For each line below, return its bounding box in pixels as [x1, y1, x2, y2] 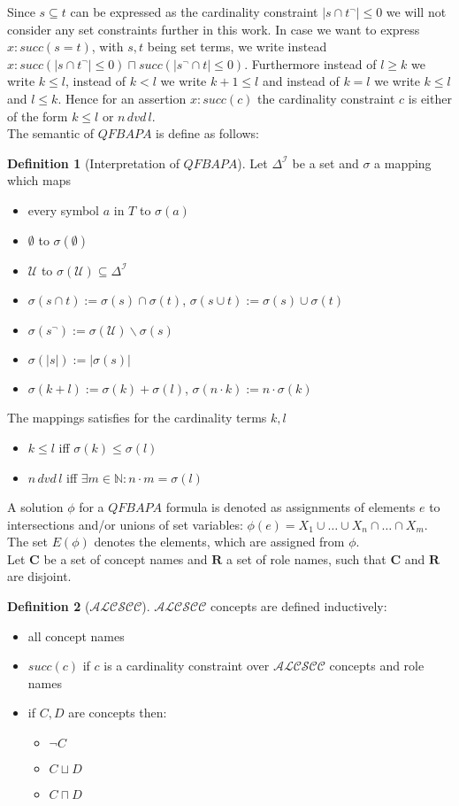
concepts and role [329, 656, 425, 675]
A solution [7, 498, 64, 516]
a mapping [374, 153, 432, 172]
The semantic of [7, 124, 95, 143]
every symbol [27, 200, 100, 219]
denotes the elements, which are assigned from [94, 532, 345, 551]
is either [408, 89, 452, 107]
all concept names [27, 626, 125, 645]
